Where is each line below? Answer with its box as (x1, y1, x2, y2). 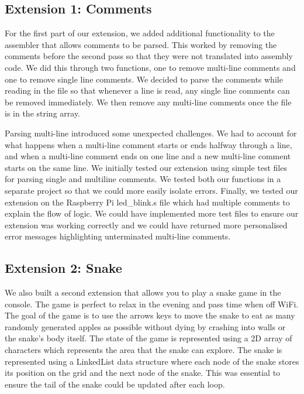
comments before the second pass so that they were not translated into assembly (5, 50, 293, 62)
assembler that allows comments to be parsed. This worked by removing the (5, 38, 277, 50)
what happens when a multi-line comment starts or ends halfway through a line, (5, 138, 292, 150)
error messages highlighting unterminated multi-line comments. (5, 230, 231, 242)
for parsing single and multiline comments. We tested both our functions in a (5, 173, 281, 185)
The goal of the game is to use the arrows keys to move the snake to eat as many (5, 309, 295, 321)
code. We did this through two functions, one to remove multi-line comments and (5, 61, 296, 73)
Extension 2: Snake (5, 259, 122, 277)
